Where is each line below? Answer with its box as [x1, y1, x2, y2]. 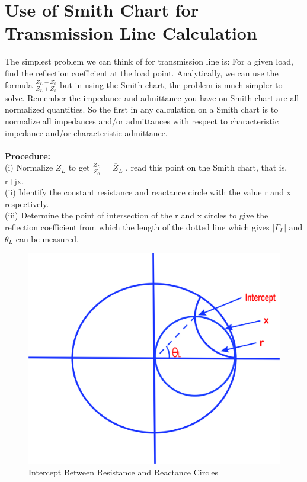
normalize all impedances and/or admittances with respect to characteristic [5, 114, 279, 127]
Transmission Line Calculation [5, 21, 257, 45]
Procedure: [5, 149, 51, 162]
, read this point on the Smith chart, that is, [126, 161, 287, 173]
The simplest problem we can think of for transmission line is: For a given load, [5, 55, 293, 68]
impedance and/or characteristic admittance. [5, 126, 168, 139]
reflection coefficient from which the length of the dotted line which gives [5, 220, 270, 233]
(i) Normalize [5, 161, 53, 173]
